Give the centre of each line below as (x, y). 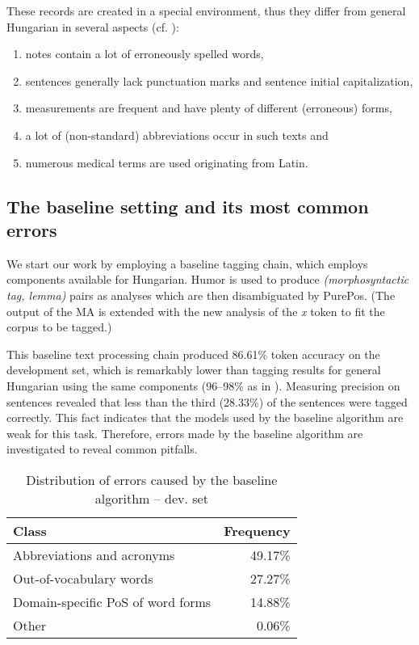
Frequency (257, 530)
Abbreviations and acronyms (94, 554)
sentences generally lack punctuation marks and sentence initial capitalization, (219, 80)
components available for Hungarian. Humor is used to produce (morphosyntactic (208, 279)
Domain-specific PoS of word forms (112, 601)
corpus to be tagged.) (59, 327)
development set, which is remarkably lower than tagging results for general (194, 370)
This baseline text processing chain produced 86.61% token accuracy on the (193, 354)
